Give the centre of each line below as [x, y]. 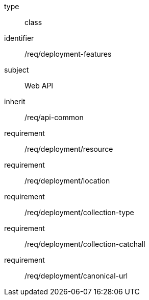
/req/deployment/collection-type [79, 212]
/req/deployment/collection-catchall [85, 244]
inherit [15, 101]
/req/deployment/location [67, 181]
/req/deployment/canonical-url [76, 276]
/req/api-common [54, 117]
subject [17, 70]
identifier [19, 38]
